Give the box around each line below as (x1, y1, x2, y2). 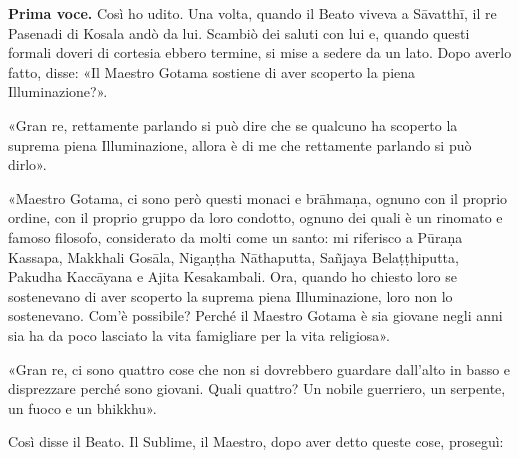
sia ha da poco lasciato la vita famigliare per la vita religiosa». (8, 324, 390, 345)
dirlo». (8, 154, 47, 175)
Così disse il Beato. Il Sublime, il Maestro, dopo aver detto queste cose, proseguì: (8, 431, 504, 452)
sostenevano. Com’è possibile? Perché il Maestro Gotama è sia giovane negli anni (8, 305, 503, 326)
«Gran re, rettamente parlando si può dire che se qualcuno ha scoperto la (8, 114, 458, 135)
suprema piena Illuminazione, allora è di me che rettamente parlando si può (8, 134, 472, 155)
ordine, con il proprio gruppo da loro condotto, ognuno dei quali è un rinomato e (8, 207, 503, 228)
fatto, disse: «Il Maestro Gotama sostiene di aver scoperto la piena (8, 61, 416, 82)
